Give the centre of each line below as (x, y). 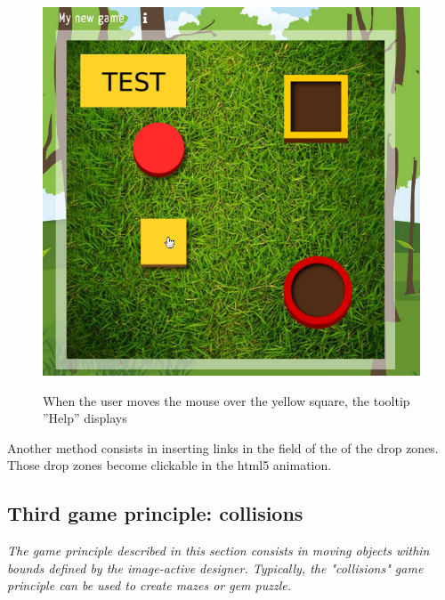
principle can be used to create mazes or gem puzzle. (150, 585)
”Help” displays (85, 418)
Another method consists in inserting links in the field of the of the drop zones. (223, 447)
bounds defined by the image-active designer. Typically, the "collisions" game (215, 568)
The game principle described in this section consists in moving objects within (218, 551)
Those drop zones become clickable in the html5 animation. (170, 465)
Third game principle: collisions (155, 513)
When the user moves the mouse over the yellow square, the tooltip (227, 400)
